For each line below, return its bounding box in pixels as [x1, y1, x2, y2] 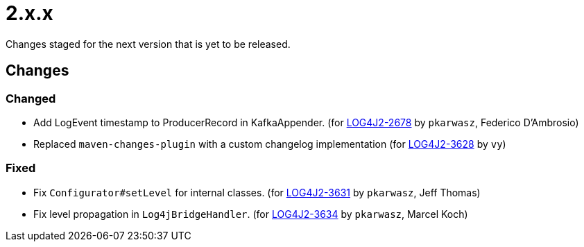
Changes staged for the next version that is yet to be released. [6, 37, 291, 50]
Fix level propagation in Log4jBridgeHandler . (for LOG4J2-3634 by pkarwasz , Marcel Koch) [33, 207, 468, 220]
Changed [6, 91, 56, 105]
